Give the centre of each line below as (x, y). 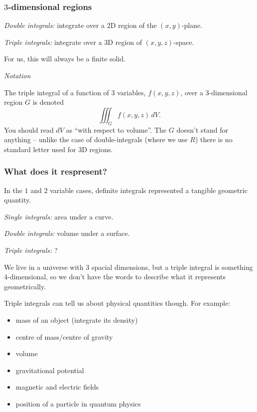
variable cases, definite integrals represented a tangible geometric (149, 190)
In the (13, 190)
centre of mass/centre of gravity (64, 336)
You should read (29, 129)
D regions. (97, 149)
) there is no (214, 139)
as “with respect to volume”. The (116, 129)
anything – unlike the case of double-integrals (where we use (96, 139)
